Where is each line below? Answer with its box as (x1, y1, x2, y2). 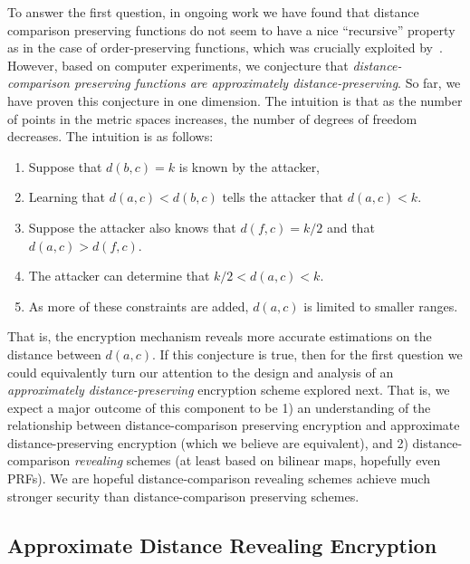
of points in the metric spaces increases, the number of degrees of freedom (7, 109, 417, 128)
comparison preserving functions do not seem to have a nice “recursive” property (7, 20, 456, 39)
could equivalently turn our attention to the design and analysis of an (7, 362, 394, 381)
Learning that (28, 187, 106, 206)
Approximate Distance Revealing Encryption (7, 531, 437, 559)
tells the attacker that (222, 187, 344, 206)
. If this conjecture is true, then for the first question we (152, 344, 463, 363)
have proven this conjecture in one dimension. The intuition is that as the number (7, 91, 463, 110)
